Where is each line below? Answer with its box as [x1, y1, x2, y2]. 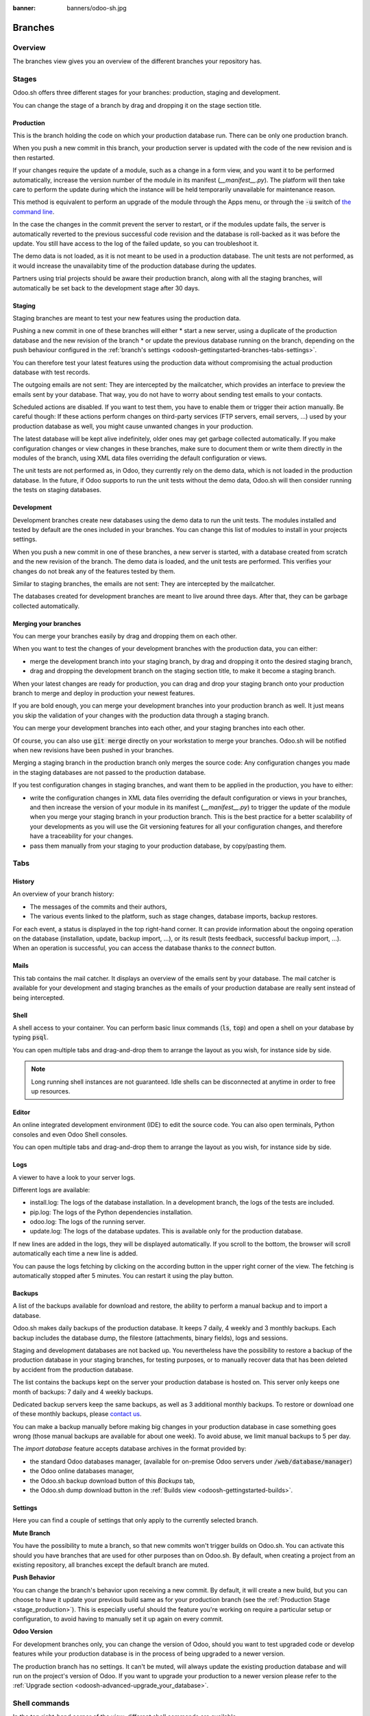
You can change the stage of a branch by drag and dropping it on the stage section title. [12, 101, 262, 109]
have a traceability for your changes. [29, 832, 134, 840]
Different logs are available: [12, 1185, 90, 1194]
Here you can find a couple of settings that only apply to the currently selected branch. [12, 1516, 258, 1524]
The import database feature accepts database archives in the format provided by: [12, 1445, 247, 1453]
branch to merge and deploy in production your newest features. [12, 689, 195, 697]
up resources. [31, 1087, 71, 1095]
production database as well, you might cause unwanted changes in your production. [12, 422, 254, 430]
